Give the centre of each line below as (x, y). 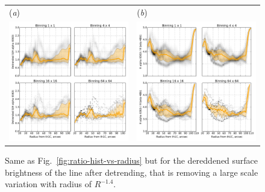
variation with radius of (48, 184)
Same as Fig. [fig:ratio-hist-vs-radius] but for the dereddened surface (132, 160)
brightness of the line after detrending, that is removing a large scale (132, 172)
